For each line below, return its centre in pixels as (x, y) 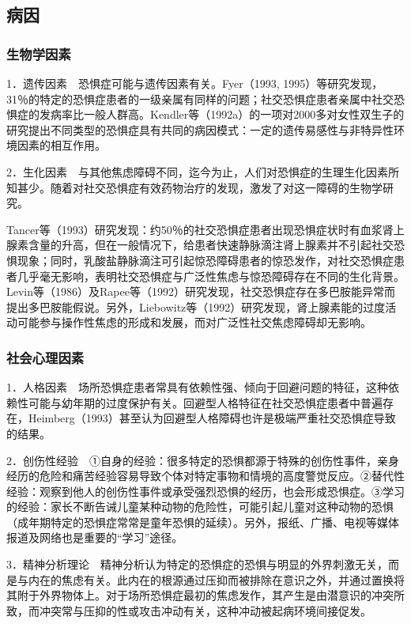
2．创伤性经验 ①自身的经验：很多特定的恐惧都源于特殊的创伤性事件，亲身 (203, 460)
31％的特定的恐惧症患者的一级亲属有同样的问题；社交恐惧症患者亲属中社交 (200, 98)
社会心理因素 (45, 357)
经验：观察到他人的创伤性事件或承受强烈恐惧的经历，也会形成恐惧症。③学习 (205, 491)
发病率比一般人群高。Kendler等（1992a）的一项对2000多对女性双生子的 (222, 114)
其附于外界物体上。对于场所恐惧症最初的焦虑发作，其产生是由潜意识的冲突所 (205, 595)
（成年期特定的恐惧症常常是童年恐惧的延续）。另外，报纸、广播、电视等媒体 (203, 522)
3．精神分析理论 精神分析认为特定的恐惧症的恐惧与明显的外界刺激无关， (197, 564)
